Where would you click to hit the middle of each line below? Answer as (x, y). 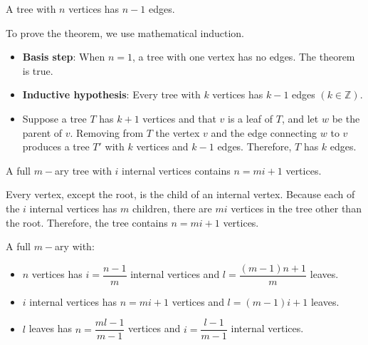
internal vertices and (175, 274)
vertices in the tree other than (296, 208)
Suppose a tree (54, 118)
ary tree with (83, 170)
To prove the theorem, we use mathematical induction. (125, 32)
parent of (42, 132)
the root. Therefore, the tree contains (87, 222)
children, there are (172, 208)
